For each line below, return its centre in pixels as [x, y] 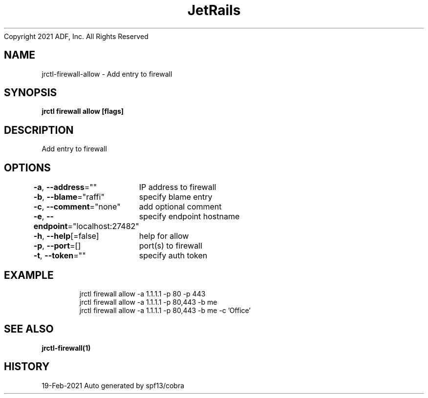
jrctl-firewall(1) [66, 348]
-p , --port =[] [57, 246]
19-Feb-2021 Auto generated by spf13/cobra [113, 385]
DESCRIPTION [39, 130]
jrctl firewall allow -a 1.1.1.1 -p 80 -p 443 [142, 293]
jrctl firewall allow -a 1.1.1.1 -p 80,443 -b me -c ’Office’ [165, 310]
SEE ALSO [29, 329]
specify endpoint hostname [189, 217]
